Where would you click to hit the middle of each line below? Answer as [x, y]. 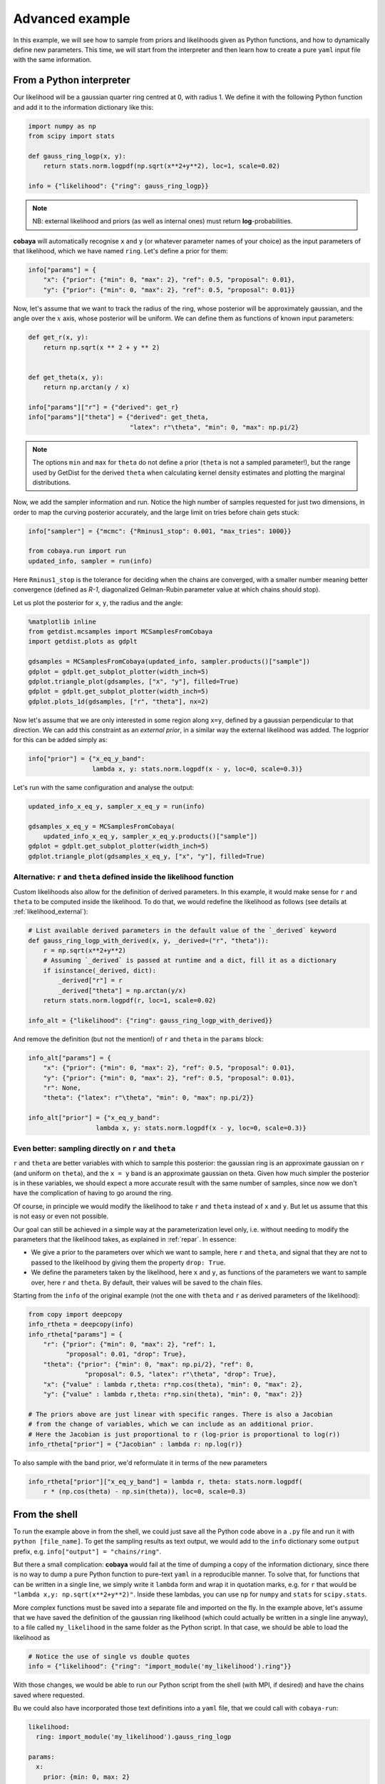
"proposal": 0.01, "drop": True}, [126, 1354]
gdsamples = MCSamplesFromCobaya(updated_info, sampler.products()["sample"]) [169, 662]
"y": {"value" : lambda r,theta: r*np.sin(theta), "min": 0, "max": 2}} [173, 1394]
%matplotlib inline [62, 622]
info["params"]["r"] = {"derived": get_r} [103, 407]
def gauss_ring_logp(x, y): [77, 156]
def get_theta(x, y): [66, 377]
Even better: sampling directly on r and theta [94, 1148]
